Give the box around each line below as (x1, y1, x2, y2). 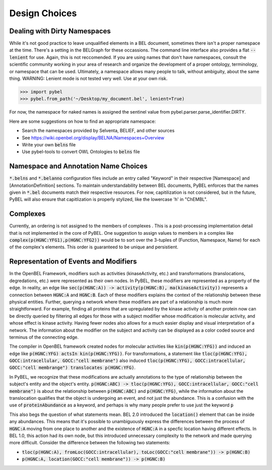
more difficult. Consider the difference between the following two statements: (9, 440, 171, 446)
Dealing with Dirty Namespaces (9, 27, 111, 35)
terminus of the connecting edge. (9, 334, 79, 340)
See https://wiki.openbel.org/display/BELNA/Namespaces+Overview (22, 134, 165, 141)
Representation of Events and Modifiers (9, 257, 137, 266)
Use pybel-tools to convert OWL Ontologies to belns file (22, 149, 141, 155)
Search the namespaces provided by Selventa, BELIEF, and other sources (22, 128, 175, 134)
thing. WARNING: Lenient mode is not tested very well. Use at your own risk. (9, 76, 168, 82)
